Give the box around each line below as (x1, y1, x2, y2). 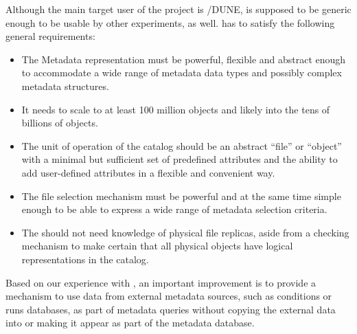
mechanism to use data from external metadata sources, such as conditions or (5, 289, 332, 303)
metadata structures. (21, 78, 109, 93)
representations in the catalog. (21, 252, 149, 266)
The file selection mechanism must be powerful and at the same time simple (21, 188, 341, 203)
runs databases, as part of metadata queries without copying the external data (5, 302, 336, 316)
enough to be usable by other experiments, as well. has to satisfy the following (5, 15, 335, 30)
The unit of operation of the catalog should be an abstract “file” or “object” (21, 138, 342, 153)
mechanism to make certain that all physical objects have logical (21, 238, 293, 253)
